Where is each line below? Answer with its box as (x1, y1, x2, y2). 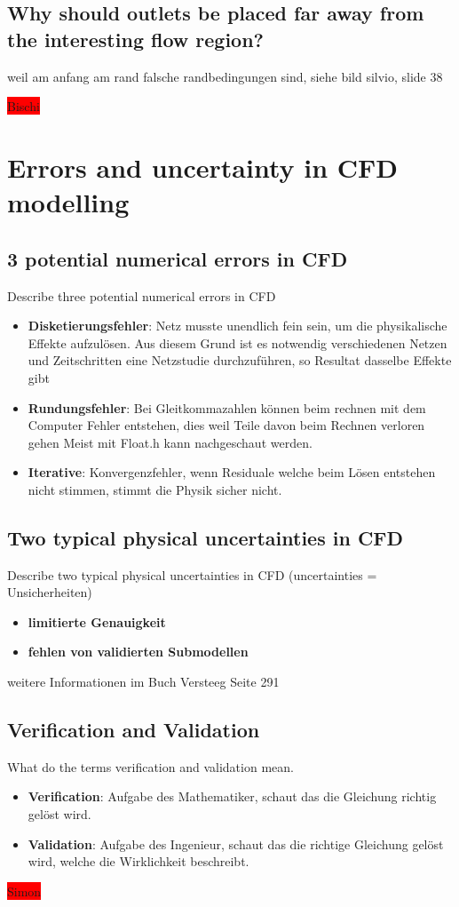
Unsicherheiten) (7, 583, 92, 601)
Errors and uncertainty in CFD (7, 148, 399, 185)
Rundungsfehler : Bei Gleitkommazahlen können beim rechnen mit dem (28, 398, 426, 417)
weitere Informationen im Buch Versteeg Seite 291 (7, 672, 280, 691)
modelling (7, 184, 130, 220)
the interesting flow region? (7, 25, 265, 52)
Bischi (7, 97, 40, 115)
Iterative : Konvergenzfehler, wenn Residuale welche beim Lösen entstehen (28, 463, 436, 481)
